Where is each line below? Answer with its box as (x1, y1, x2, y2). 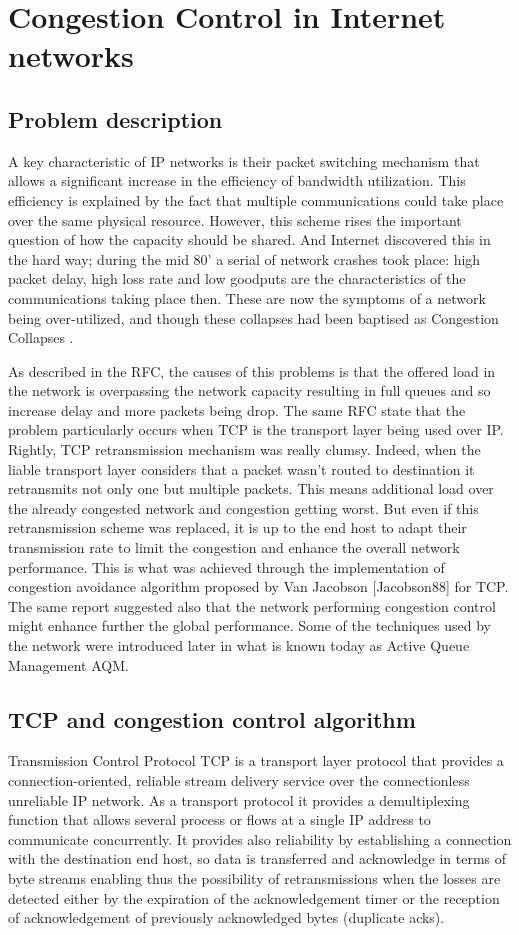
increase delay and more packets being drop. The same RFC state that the (8, 399, 466, 420)
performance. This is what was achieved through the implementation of (8, 556, 445, 577)
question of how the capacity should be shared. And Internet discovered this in (8, 229, 491, 250)
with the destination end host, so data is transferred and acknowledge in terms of (8, 848, 507, 869)
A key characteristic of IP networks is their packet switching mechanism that (8, 150, 480, 171)
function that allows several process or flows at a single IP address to (8, 809, 431, 830)
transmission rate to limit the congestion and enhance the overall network (8, 537, 460, 558)
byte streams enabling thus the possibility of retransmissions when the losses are (8, 867, 501, 888)
